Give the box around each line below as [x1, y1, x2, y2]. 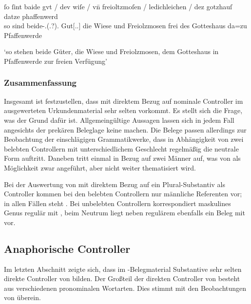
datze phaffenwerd [4, 11, 58, 21]
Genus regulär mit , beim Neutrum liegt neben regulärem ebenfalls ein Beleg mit [4, 208, 245, 218]
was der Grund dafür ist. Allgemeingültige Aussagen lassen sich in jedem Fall [4, 114, 234, 125]
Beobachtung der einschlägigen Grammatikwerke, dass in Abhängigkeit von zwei [4, 134, 244, 144]
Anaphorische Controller [4, 241, 131, 256]
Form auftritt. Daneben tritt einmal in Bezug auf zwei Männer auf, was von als [4, 153, 241, 163]
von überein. [4, 292, 41, 303]
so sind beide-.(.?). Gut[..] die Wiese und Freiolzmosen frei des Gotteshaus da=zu [4, 20, 247, 31]
